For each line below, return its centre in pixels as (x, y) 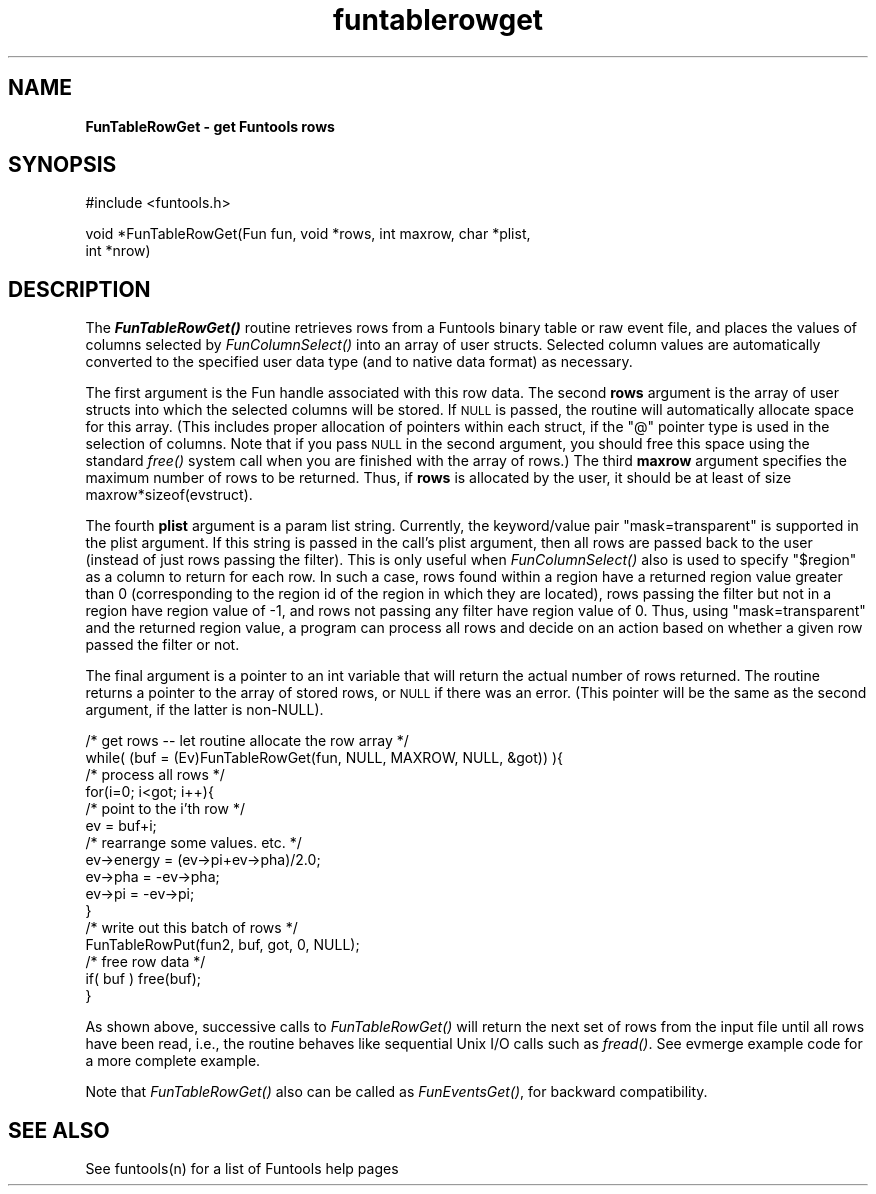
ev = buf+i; (121, 826)
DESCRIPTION (79, 289)
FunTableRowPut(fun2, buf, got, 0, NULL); (222, 945)
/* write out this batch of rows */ (191, 928)
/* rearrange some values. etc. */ (193, 843)
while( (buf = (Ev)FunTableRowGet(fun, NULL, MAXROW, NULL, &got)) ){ (324, 758)
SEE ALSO (59, 1130)
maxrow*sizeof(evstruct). (169, 495)
